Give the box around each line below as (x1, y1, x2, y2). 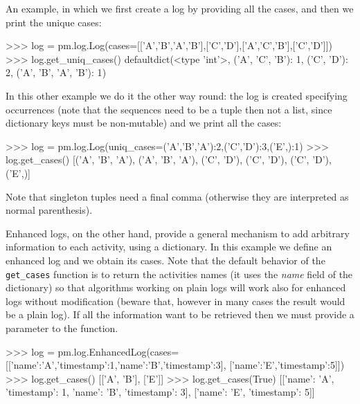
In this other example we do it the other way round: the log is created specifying (6, 88, 348, 102)
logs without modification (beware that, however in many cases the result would (6, 293, 345, 308)
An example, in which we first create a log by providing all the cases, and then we (6, 1, 354, 15)
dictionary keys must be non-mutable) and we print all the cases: (6, 116, 282, 130)
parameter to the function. (6, 320, 118, 335)
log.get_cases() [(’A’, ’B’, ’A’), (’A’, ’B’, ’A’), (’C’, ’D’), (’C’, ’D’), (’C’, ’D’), (6, 152, 332, 167)
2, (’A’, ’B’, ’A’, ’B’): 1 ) (6, 65, 107, 80)
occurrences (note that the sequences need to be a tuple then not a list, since (6, 102, 332, 116)
